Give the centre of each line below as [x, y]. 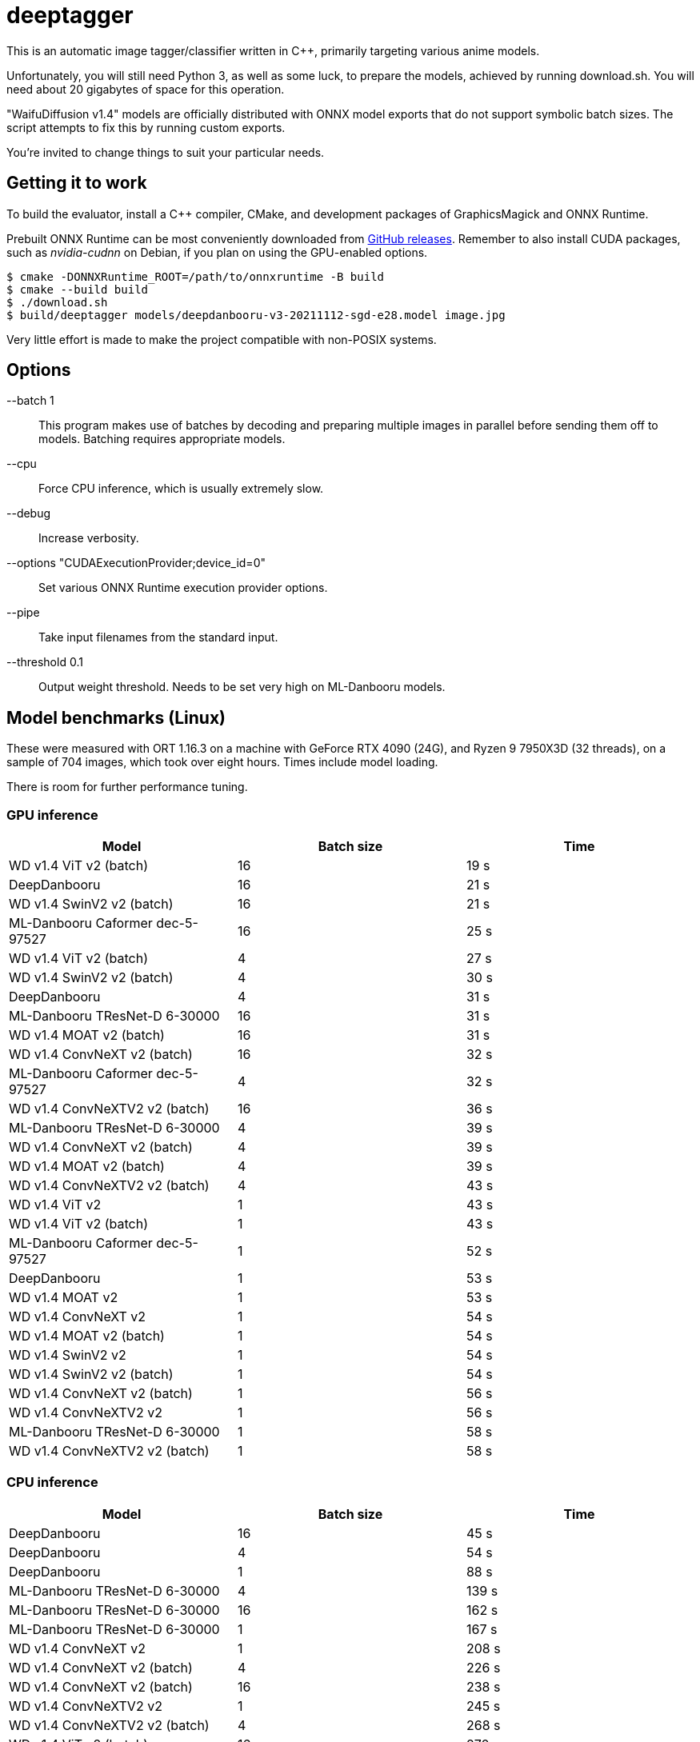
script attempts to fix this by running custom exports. [146, 127]
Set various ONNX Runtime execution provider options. [183, 588]
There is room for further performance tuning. [127, 787]
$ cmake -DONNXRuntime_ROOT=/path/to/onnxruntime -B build [196, 276]
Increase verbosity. [89, 538]
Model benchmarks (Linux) [116, 717]
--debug [29, 513]
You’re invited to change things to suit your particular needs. [166, 152]
